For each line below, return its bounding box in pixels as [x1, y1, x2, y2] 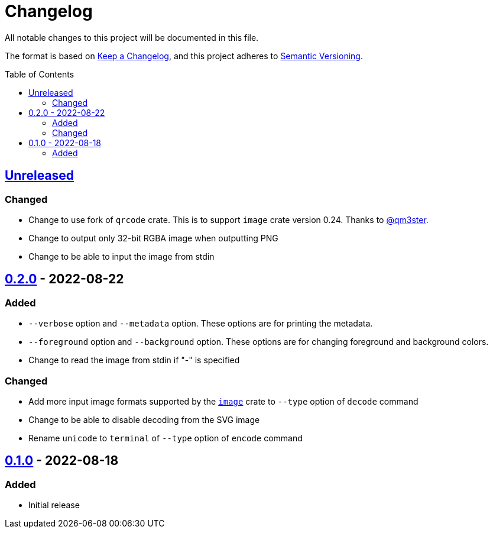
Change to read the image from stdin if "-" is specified [28, 355, 240, 366]
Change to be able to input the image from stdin [28, 251, 215, 261]
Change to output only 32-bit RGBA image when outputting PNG [28, 232, 278, 243]
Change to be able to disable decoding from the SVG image [28, 414, 260, 425]
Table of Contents [5, 69, 74, 79]
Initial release [28, 500, 80, 511]
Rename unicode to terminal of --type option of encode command [28, 432, 303, 443]
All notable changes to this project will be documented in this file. [5, 32, 259, 43]
